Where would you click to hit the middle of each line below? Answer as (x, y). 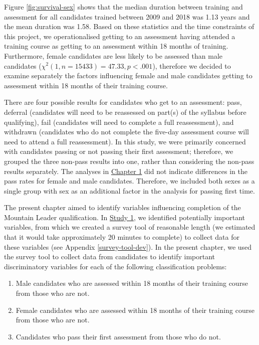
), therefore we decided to (192, 65)
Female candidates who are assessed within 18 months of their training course (135, 310)
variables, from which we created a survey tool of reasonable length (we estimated (130, 227)
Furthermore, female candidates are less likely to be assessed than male (113, 55)
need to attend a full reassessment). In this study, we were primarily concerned (125, 141)
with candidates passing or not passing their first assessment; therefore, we (119, 151)
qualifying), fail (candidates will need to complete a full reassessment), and (119, 122)
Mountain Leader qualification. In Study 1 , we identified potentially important (125, 217)
